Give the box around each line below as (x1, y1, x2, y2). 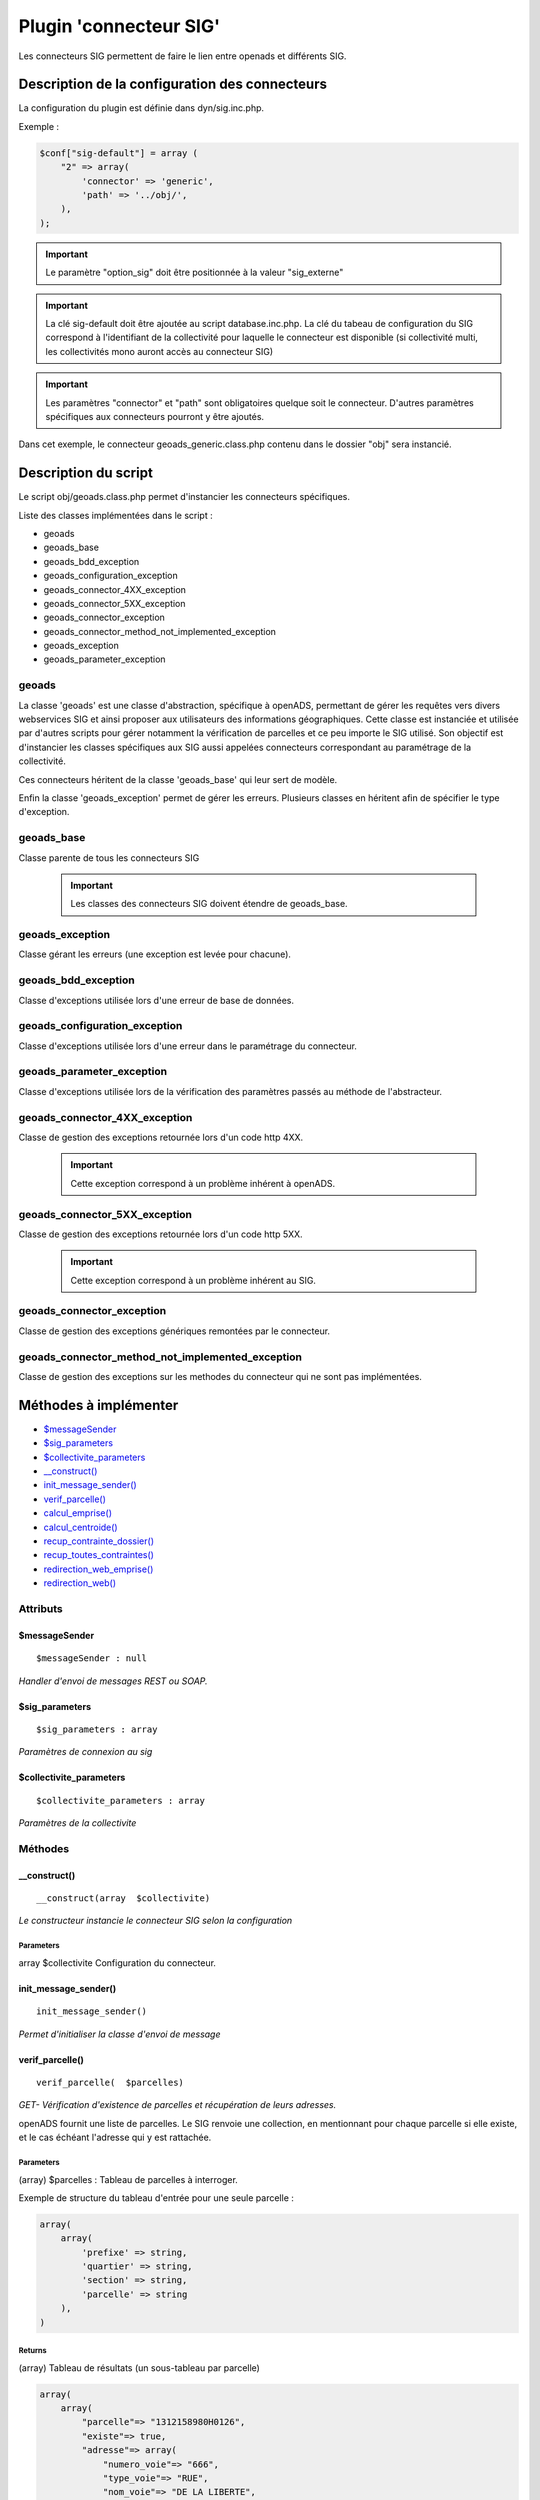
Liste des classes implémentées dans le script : (18, 509, 214, 521)
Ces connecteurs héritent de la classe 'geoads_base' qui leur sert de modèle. (18, 773, 338, 785)
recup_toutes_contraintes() (43, 1549, 155, 1561)
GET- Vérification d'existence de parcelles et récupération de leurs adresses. (18, 2099, 337, 2111)
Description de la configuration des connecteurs (18, 76, 327, 93)
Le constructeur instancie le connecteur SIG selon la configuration (18, 1915, 293, 1927)
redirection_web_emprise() (43, 1563, 154, 1575)
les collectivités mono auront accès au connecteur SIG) (45, 345, 274, 357)
